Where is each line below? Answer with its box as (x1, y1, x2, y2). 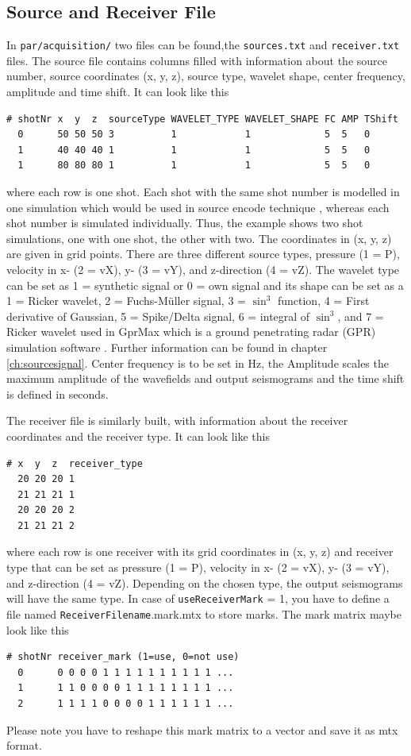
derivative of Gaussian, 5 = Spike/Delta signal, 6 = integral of (6, 307, 310, 324)
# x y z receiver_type (6, 457, 143, 469)
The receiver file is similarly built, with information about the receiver (6, 412, 348, 429)
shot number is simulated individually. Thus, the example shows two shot (6, 214, 363, 231)
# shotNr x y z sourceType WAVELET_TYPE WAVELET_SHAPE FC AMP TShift (6, 113, 398, 125)
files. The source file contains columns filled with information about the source (6, 52, 388, 68)
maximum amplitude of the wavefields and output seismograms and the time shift (6, 370, 405, 387)
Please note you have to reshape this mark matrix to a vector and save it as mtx (6, 721, 398, 738)
